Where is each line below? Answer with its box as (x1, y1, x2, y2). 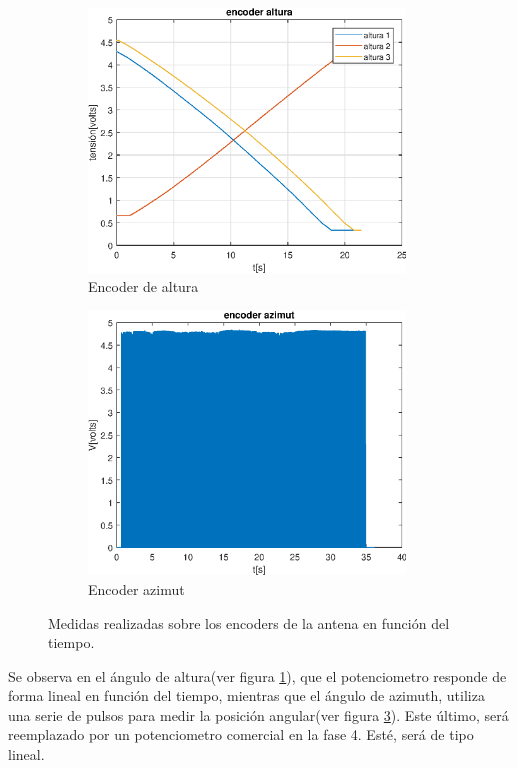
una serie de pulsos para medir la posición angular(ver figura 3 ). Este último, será (8, 704, 509, 725)
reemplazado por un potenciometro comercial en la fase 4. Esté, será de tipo (8, 724, 474, 745)
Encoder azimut (88, 578, 185, 599)
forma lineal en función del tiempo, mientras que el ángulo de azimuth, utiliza (8, 685, 485, 706)
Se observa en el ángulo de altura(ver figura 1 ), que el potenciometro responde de (8, 665, 507, 686)
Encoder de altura (88, 276, 199, 297)
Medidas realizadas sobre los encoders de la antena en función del (48, 612, 450, 633)
